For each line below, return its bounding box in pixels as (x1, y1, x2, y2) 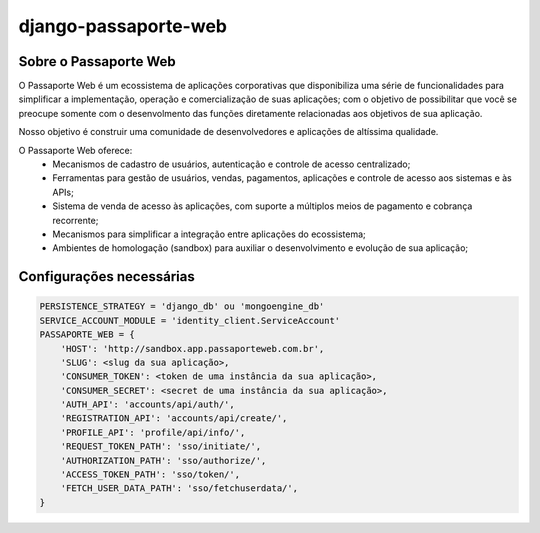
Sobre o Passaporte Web (18, 53, 177, 70)
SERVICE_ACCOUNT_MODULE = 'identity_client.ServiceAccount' (39, 315, 341, 326)
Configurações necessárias (18, 268, 195, 285)
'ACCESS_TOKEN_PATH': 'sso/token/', (60, 469, 240, 480)
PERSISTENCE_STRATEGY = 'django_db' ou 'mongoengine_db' (39, 301, 325, 312)
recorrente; (52, 214, 99, 226)
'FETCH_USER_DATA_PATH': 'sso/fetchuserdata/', (60, 483, 299, 494)
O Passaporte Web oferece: (18, 144, 133, 156)
